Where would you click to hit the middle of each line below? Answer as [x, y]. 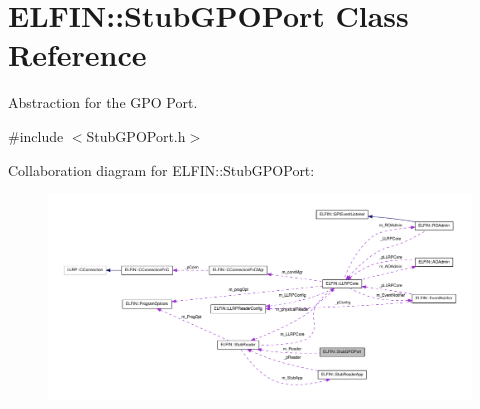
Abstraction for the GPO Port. [103, 102]
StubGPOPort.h [136, 135]
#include [36, 135]
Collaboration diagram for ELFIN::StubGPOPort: [161, 169]
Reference [77, 54]
